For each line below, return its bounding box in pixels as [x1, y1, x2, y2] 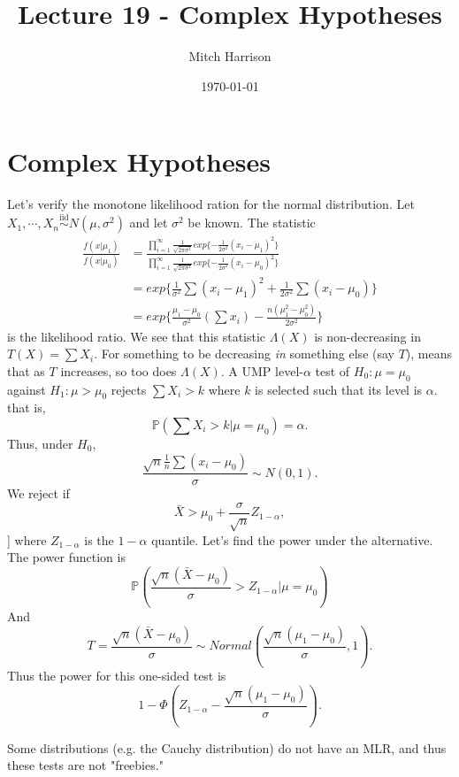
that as [7, 361, 45, 380]
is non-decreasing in [314, 327, 421, 345]
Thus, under [7, 434, 73, 452]
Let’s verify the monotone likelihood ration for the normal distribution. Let [7, 195, 415, 213]
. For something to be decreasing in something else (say [94, 344, 394, 363]
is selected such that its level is [255, 380, 423, 398]
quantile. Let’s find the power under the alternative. [151, 530, 433, 549]
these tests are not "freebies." [7, 756, 164, 774]
